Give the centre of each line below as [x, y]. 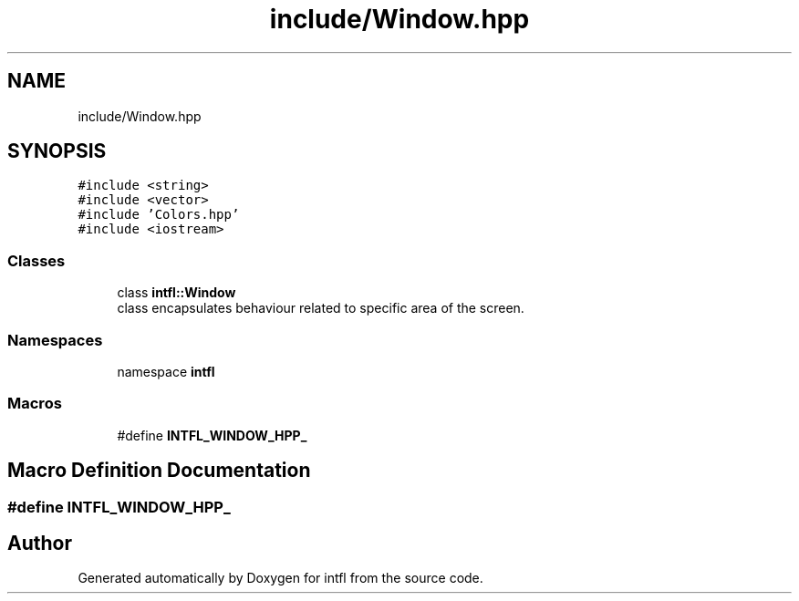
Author [40, 543]
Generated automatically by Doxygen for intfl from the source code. [280, 578]
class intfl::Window [176, 293]
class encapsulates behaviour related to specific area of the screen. [321, 308]
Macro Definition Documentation [159, 471]
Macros [35, 404]
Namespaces [55, 340]
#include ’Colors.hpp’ [159, 215]
